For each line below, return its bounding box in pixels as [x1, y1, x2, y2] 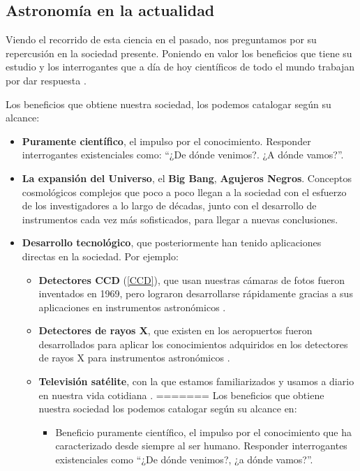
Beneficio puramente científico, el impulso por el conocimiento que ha [55, 424, 352, 439]
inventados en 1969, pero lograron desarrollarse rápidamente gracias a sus [38, 286, 353, 301]
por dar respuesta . [6, 73, 87, 87]
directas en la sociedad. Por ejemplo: [22, 248, 179, 263]
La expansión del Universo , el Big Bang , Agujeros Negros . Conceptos [22, 170, 352, 185]
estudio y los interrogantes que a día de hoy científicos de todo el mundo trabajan [6, 59, 355, 74]
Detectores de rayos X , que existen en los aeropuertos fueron [38, 323, 313, 338]
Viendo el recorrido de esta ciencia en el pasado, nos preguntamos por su [6, 32, 317, 47]
